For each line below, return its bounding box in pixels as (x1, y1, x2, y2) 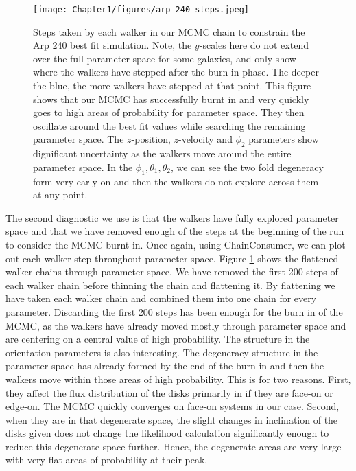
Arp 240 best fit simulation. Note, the (33, 38, 192, 52)
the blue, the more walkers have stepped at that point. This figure (33, 78, 311, 93)
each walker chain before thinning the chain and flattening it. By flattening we (5, 277, 335, 292)
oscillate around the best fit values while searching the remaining (33, 118, 306, 133)
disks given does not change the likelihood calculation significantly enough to (5, 426, 329, 440)
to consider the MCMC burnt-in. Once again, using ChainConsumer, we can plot (5, 237, 346, 251)
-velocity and (178, 132, 233, 146)
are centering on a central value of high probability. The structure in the (5, 332, 310, 346)
